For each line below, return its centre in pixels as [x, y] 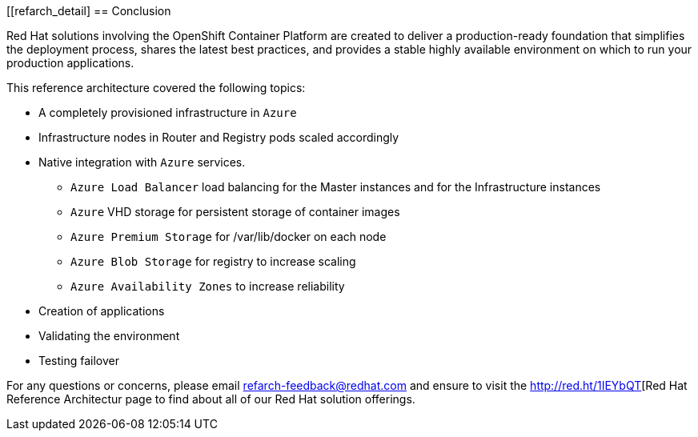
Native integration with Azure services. [142, 162]
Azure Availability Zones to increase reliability [208, 286]
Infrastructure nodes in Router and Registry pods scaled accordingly [219, 137]
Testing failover [79, 361]
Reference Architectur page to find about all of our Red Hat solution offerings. [211, 399]
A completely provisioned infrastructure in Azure [168, 112]
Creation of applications [102, 311]
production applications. [70, 63]
